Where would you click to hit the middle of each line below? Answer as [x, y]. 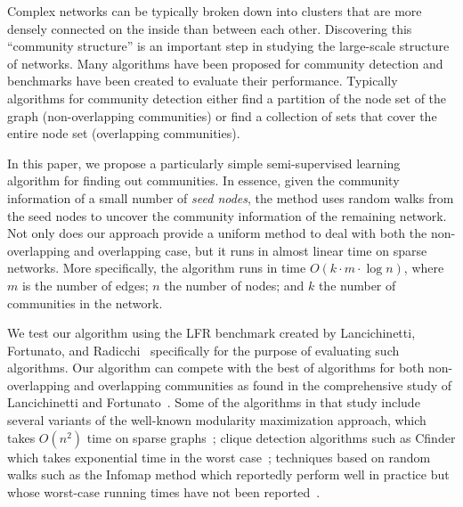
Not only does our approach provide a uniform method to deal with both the [217, 233]
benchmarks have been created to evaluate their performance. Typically [203, 81]
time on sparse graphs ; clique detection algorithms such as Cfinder [271, 437]
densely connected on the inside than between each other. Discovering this [210, 28]
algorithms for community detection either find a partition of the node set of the [227, 98]
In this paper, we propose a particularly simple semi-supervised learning [204, 163]
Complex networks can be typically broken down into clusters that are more [215, 11]
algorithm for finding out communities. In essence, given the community [203, 180]
